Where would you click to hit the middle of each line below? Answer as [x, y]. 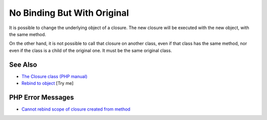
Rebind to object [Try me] [47, 83]
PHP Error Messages [42, 97]
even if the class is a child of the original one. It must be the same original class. [91, 50]
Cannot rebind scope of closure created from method [76, 109]
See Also [23, 64]
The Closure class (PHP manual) [54, 76]
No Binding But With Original [69, 13]
